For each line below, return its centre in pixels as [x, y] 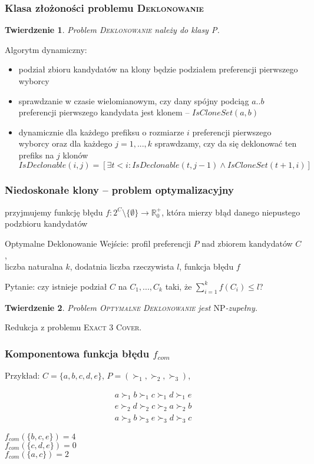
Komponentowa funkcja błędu [77, 353]
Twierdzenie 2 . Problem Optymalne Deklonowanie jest [108, 307]
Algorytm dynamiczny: [46, 49]
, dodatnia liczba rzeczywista [122, 266]
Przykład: [22, 375]
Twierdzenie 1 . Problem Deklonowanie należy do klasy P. [112, 30]
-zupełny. [242, 307]
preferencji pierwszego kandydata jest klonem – [104, 112]
